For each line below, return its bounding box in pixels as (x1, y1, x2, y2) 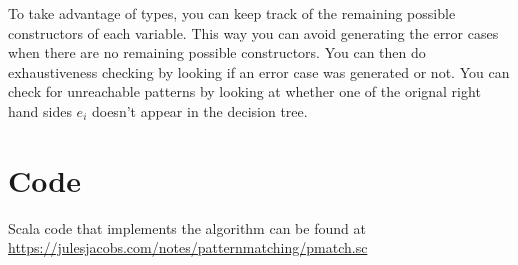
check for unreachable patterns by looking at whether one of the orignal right (8, 81, 481, 102)
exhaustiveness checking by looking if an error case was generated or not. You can (8, 61, 510, 82)
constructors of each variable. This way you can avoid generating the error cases (8, 22, 499, 43)
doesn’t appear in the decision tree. (91, 100, 308, 121)
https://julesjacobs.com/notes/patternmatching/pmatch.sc (8, 237, 368, 258)
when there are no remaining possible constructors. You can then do (8, 42, 426, 63)
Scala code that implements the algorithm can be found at (8, 217, 366, 238)
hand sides (8, 100, 72, 121)
